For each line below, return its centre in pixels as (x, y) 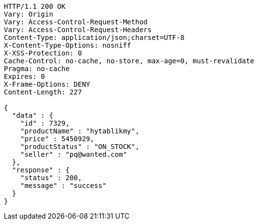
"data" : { (33, 115)
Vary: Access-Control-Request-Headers (78, 30)
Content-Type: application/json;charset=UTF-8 (94, 37)
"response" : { (41, 170)
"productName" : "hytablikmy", (80, 131)
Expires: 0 (25, 76)
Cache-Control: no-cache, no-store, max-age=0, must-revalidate (129, 61)
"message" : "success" (63, 186)
